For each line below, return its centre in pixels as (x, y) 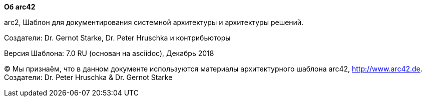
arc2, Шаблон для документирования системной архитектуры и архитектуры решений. (154, 22)
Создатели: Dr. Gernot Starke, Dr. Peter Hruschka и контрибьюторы (117, 38)
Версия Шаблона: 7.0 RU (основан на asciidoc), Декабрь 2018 (109, 53)
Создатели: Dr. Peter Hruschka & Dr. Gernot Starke (88, 77)
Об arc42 (20, 7)
